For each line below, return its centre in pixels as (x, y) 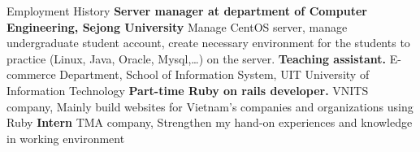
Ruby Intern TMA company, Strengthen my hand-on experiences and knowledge (210, 122)
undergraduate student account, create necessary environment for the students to (208, 43)
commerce (31, 74)
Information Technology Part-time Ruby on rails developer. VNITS (188, 90)
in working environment (66, 138)
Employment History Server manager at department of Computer (187, 11)
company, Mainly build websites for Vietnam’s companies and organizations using (210, 106)
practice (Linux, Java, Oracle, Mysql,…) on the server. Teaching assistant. (196, 58)
